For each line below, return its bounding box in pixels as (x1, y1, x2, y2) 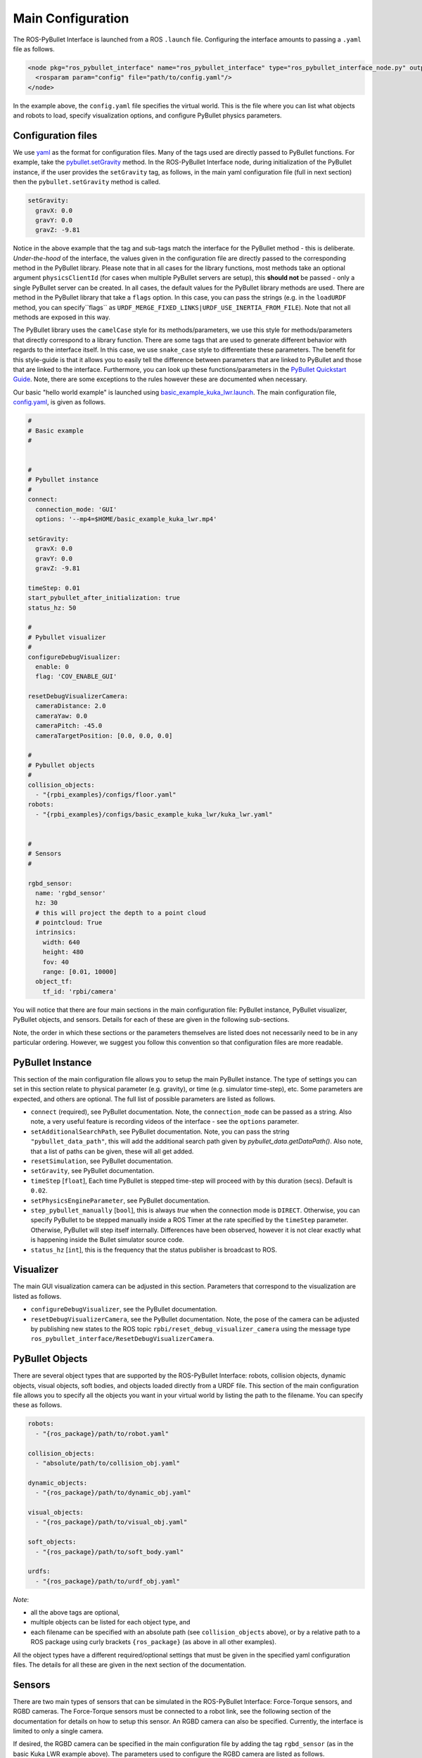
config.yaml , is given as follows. (13, 398, 105, 406)
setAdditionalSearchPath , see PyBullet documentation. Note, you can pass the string (30, 1127, 290, 1136)
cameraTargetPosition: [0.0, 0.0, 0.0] (35, 731, 173, 740)
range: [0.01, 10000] (42, 968, 117, 976)
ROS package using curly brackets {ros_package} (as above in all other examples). (30, 1638, 277, 1646)
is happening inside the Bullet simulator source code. (30, 1236, 184, 1244)
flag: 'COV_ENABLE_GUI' (35, 672, 117, 681)
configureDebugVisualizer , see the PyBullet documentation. (30, 1305, 217, 1314)
